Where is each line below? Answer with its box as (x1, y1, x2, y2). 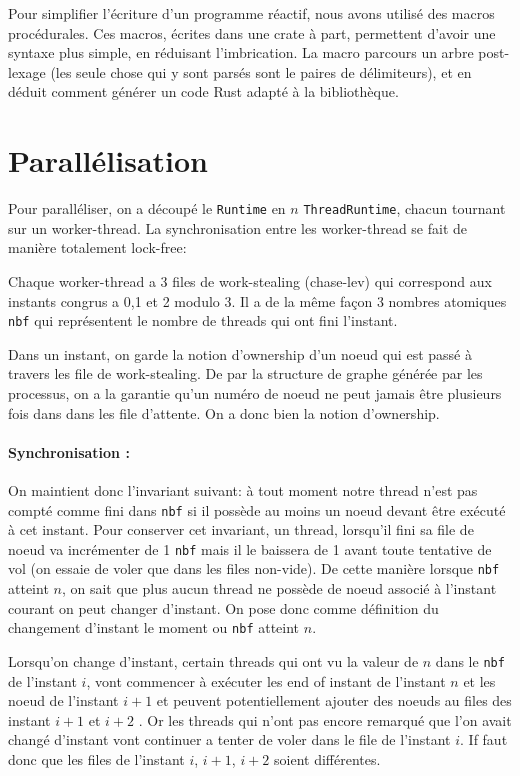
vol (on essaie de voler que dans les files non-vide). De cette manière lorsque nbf (8, 558, 500, 579)
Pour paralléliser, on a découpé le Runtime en (8, 198, 286, 219)
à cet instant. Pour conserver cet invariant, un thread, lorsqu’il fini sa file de (8, 519, 474, 540)
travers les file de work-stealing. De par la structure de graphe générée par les (8, 363, 483, 384)
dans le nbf (435, 650, 505, 671)
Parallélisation (8, 140, 208, 181)
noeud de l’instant (8, 690, 119, 711)
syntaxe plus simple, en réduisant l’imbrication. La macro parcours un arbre (8, 42, 474, 63)
